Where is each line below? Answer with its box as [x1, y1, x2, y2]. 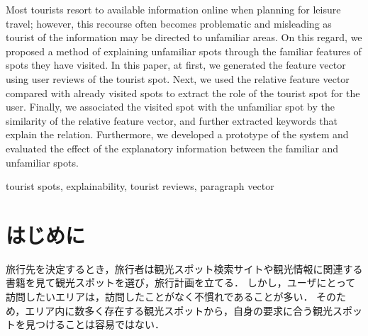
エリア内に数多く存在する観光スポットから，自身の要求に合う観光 [25, 303, 333, 318]
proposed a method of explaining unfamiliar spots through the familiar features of [6, 43, 362, 58]
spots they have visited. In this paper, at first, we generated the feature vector [6, 57, 346, 72]
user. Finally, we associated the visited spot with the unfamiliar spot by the [6, 99, 335, 114]
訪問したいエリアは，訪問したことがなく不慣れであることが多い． [6, 289, 313, 304]
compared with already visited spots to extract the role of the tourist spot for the [6, 85, 360, 100]
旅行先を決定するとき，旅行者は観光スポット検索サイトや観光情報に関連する [6, 261, 363, 276]
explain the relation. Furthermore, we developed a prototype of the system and [6, 127, 349, 142]
